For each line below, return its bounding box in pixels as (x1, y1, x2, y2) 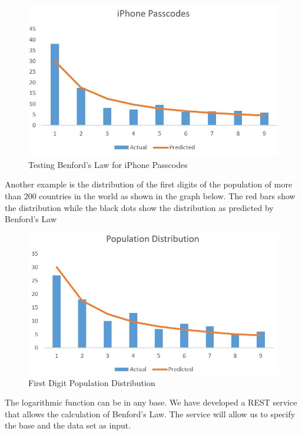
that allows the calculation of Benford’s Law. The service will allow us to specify (5, 407, 296, 420)
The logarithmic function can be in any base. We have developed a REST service (5, 396, 297, 408)
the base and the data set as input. (5, 419, 131, 431)
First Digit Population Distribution (28, 376, 155, 388)
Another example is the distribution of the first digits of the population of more (5, 178, 293, 190)
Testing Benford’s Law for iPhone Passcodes (28, 158, 188, 170)
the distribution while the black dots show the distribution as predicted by (5, 201, 274, 213)
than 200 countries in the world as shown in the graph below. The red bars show (5, 190, 296, 202)
